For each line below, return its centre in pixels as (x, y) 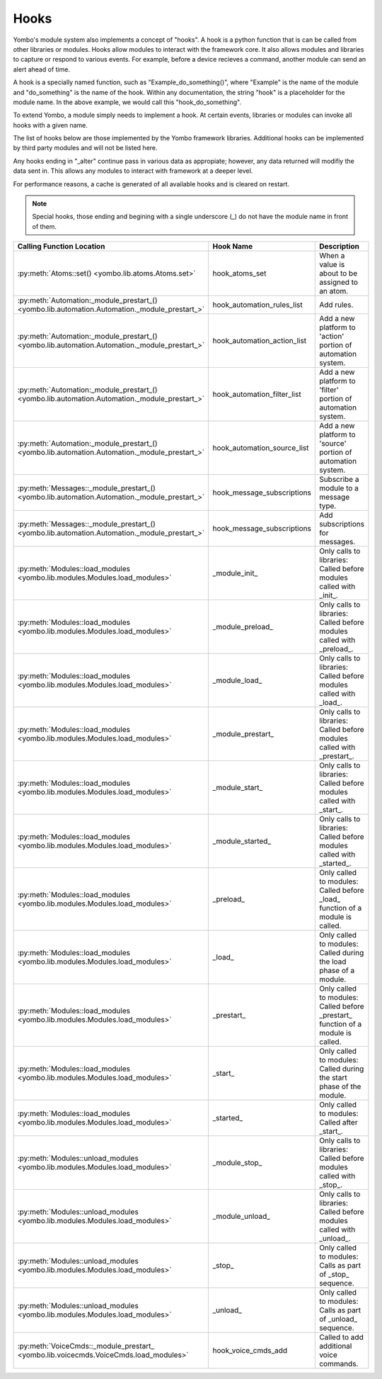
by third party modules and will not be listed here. (86, 148)
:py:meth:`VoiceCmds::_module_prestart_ (86, 1346)
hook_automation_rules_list (258, 305)
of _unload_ (338, 1319)
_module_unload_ (241, 1217)
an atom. (334, 291)
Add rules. (336, 305)
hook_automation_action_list (260, 341)
